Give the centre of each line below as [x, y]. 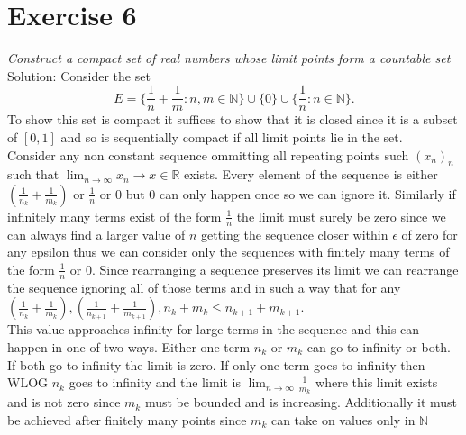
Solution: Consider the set [79, 75]
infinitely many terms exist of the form [114, 216]
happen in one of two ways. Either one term [129, 346]
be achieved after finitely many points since [127, 420]
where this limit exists [377, 382]
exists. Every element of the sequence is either [311, 174]
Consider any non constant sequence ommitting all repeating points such [208, 154]
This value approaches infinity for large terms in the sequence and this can [214, 329]
